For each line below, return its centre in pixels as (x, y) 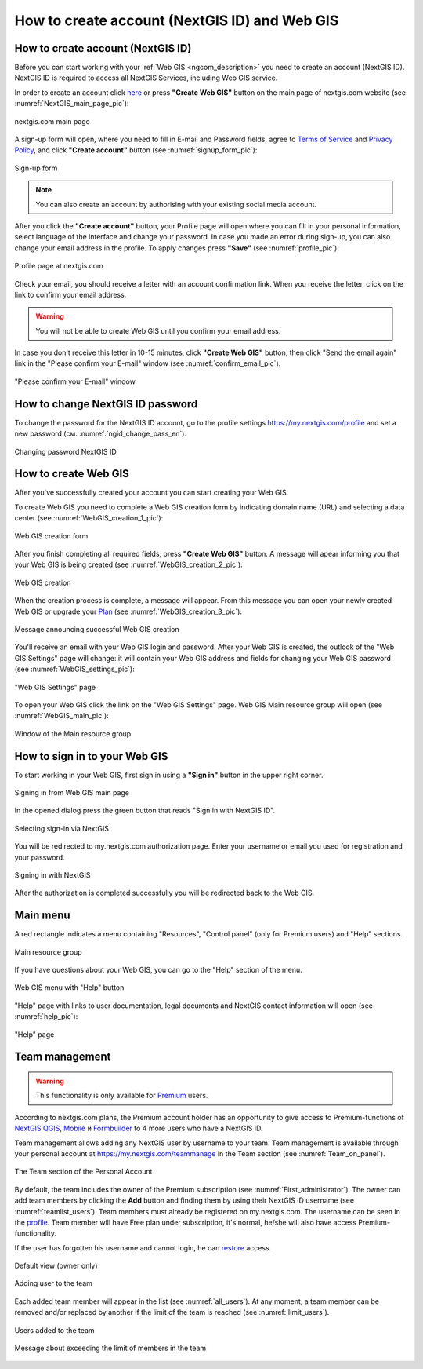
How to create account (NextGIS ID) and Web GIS (177, 20)
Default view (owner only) (56, 1266)
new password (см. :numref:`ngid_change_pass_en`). (101, 434)
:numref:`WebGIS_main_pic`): (61, 716)
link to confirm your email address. (70, 294)
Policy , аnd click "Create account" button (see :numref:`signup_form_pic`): (136, 150)
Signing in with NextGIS (52, 874)
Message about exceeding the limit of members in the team (110, 1348)
